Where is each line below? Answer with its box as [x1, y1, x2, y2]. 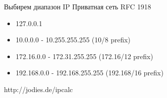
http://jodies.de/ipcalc [4, 84, 73, 94]
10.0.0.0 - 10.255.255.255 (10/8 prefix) [15, 34, 131, 45]
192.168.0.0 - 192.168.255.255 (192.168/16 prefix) [15, 67, 164, 78]
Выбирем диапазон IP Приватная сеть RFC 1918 [4, 1, 151, 11]
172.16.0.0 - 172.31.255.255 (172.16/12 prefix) [15, 51, 153, 61]
